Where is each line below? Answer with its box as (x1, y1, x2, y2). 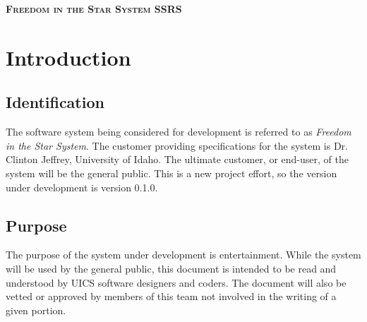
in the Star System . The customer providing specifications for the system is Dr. (6, 138, 348, 153)
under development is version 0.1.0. (6, 179, 158, 194)
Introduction (6, 42, 131, 71)
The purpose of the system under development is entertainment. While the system (6, 247, 361, 262)
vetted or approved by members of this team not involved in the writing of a (6, 289, 337, 304)
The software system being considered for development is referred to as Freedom (6, 124, 351, 139)
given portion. (6, 302, 66, 317)
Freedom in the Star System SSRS (6, 1, 182, 16)
